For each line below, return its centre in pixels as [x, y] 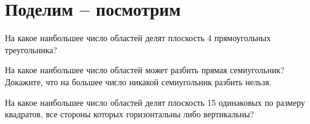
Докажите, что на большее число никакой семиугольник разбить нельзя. [138, 81]
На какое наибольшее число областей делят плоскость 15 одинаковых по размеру [155, 102]
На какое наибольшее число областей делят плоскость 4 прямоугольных [138, 38]
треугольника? [31, 49]
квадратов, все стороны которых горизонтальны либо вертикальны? [130, 114]
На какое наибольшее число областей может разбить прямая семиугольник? [145, 70]
